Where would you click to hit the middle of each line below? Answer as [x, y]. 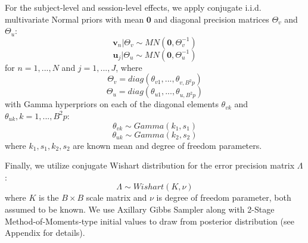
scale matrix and [116, 197]
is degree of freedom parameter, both [224, 197]
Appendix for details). [45, 233]
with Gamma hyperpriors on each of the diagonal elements [112, 104]
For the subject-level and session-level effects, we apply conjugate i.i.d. [133, 7]
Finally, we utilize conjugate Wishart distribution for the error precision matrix [150, 165]
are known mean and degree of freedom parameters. [167, 145]
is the [49, 197]
